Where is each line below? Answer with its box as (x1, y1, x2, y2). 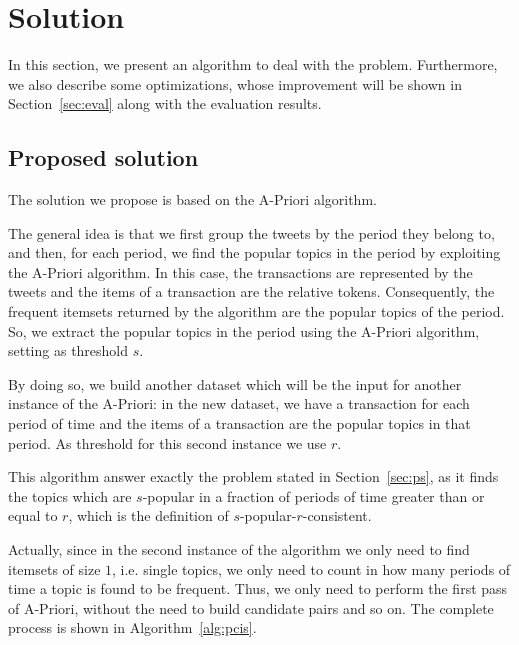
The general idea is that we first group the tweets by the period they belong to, (8, 222, 495, 243)
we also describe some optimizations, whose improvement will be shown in (8, 73, 462, 94)
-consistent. (302, 505, 372, 526)
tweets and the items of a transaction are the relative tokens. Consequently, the (8, 281, 495, 302)
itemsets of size (8, 558, 101, 579)
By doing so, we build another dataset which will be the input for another (8, 373, 462, 394)
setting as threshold (8, 340, 129, 361)
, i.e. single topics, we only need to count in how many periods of (112, 558, 511, 579)
